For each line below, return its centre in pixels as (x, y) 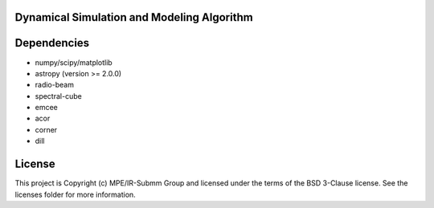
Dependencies (52, 43)
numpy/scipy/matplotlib (74, 62)
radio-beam (54, 85)
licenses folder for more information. (75, 194)
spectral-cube (58, 96)
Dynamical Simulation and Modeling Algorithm (134, 17)
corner (46, 129)
